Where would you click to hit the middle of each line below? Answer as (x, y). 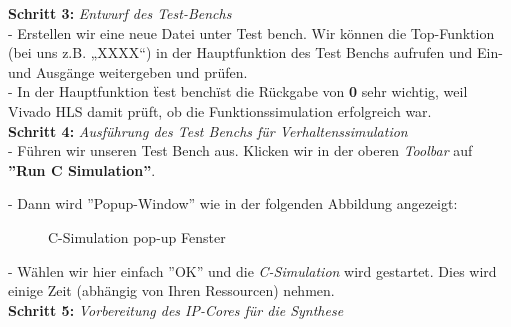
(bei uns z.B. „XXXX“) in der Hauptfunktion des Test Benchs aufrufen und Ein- (255, 52)
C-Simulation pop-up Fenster (137, 236)
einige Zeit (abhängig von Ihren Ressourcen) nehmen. (171, 290)
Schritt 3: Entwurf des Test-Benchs (120, 13)
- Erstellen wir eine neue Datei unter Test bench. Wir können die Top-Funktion (251, 32)
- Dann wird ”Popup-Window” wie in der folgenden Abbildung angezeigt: (233, 203)
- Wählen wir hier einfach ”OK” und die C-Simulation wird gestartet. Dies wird (252, 270)
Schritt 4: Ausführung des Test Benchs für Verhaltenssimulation (208, 130)
